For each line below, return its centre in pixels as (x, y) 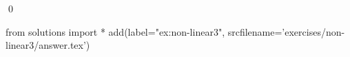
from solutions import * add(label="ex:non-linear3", (115, 31)
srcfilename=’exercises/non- (286, 31)
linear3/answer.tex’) (48, 45)
